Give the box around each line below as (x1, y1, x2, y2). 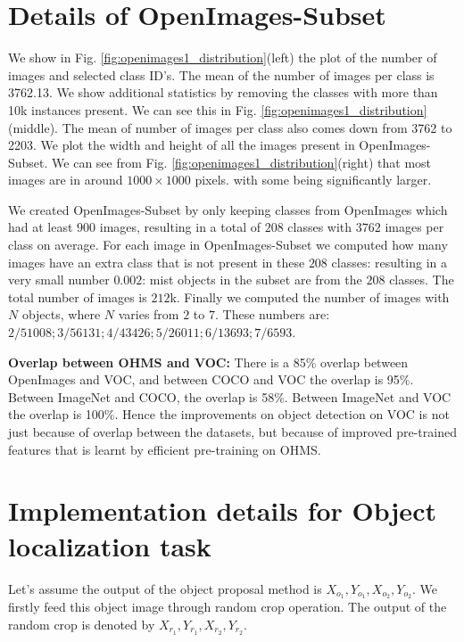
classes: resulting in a (331, 252, 447, 271)
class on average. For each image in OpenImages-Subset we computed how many (8, 235, 448, 254)
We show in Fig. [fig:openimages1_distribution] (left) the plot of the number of (8, 48, 437, 67)
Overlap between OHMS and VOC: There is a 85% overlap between (8, 352, 409, 371)
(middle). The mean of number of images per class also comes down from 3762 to (8, 118, 452, 136)
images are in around (8, 170, 123, 189)
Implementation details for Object (8, 492, 436, 529)
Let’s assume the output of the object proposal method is (8, 579, 322, 597)
